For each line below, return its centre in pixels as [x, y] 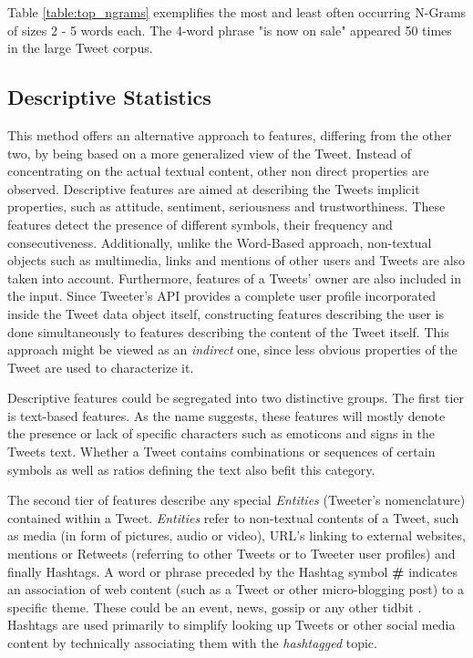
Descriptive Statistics [109, 97]
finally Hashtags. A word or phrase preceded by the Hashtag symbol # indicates [232, 571]
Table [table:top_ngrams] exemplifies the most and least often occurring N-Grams [237, 12]
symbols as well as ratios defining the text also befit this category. [191, 469]
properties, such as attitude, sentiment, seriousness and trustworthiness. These [226, 206]
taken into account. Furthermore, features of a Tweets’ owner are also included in [235, 278]
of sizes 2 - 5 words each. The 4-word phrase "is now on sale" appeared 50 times [230, 30]
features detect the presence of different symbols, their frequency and [200, 224]
